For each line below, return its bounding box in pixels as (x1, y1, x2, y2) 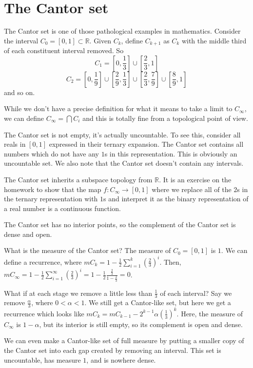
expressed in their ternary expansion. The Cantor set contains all (49, 139, 244, 149)
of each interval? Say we (160, 288, 232, 298)
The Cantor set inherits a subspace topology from (4, 174, 153, 184)
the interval (4, 35, 39, 45)
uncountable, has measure (4, 354, 81, 365)
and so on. (4, 87, 35, 97)
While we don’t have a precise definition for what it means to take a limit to (4, 103, 233, 114)
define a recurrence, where (4, 256, 82, 267)
